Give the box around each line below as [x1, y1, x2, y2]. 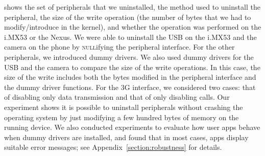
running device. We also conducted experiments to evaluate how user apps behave [4, 122, 260, 132]
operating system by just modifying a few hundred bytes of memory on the [4, 112, 239, 122]
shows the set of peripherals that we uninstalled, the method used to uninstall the [4, 2, 260, 12]
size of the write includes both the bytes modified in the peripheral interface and [4, 72, 256, 82]
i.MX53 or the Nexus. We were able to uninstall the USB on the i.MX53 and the [4, 31, 257, 42]
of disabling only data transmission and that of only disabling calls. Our [4, 92, 230, 102]
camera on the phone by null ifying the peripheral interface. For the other [4, 41, 235, 52]
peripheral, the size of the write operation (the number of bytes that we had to [4, 11, 251, 22]
